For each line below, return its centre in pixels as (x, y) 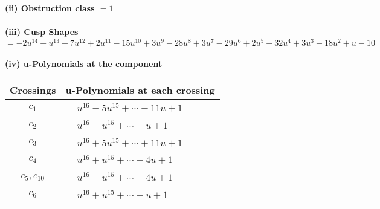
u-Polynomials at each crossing (140, 90)
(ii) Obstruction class (50, 8)
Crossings (33, 90)
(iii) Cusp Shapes (42, 32)
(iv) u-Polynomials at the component (84, 64)
